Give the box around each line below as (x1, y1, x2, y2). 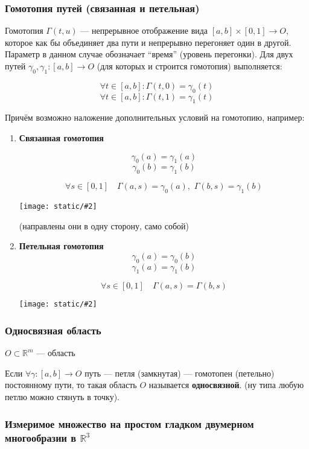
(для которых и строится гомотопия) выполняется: (97, 60, 282, 72)
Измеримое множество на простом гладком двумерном (5, 416, 254, 431)
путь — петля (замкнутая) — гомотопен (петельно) (84, 366, 275, 379)
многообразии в (5, 430, 77, 445)
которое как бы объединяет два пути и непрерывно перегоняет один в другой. (5, 36, 291, 48)
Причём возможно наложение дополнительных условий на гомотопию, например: (5, 111, 305, 124)
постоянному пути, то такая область (5, 378, 137, 391)
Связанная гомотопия (19, 131, 104, 144)
